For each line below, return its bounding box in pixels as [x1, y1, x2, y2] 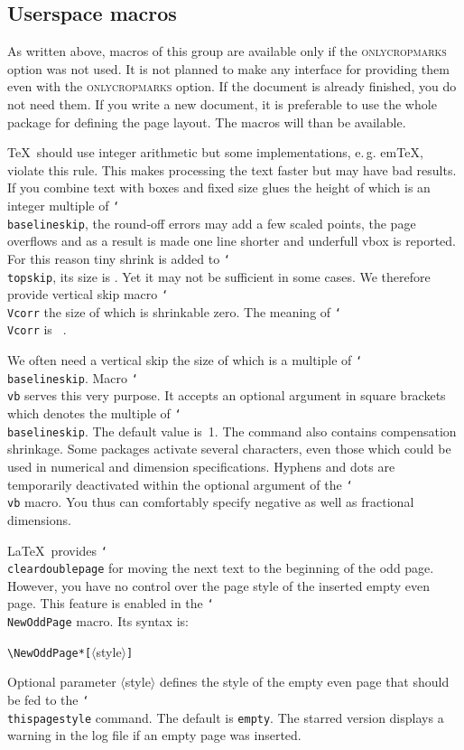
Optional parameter [7, 672, 116, 691]
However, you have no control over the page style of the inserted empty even [7, 576, 431, 595]
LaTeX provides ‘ [7, 540, 107, 559]
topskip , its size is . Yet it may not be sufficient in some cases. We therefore [7, 267, 431, 286]
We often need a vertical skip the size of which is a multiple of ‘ [7, 351, 363, 370]
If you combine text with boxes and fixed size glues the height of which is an [7, 178, 431, 197]
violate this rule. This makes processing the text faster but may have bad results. [7, 160, 457, 179]
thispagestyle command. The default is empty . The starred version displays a [7, 708, 444, 727]
